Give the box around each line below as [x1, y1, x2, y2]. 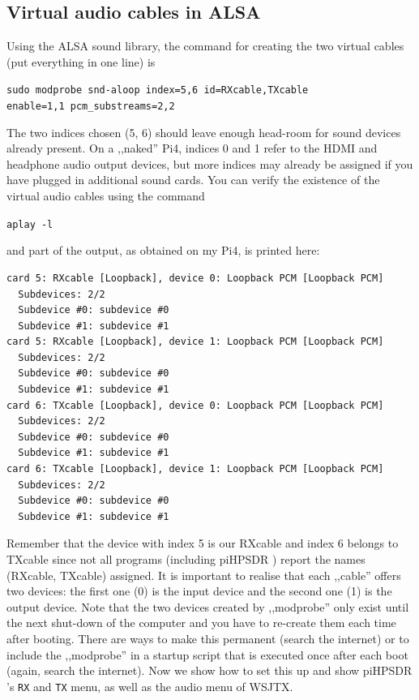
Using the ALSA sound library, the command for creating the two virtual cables [6, 37, 404, 54]
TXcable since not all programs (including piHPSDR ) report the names [6, 551, 366, 568]
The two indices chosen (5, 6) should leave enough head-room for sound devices [6, 123, 401, 140]
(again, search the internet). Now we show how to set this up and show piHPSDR [6, 662, 413, 679]
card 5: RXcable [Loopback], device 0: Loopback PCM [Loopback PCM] [6, 272, 384, 284]
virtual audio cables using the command [6, 187, 205, 204]
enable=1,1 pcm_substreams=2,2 [6, 101, 175, 113]
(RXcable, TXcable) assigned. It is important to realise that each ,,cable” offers [6, 566, 401, 583]
